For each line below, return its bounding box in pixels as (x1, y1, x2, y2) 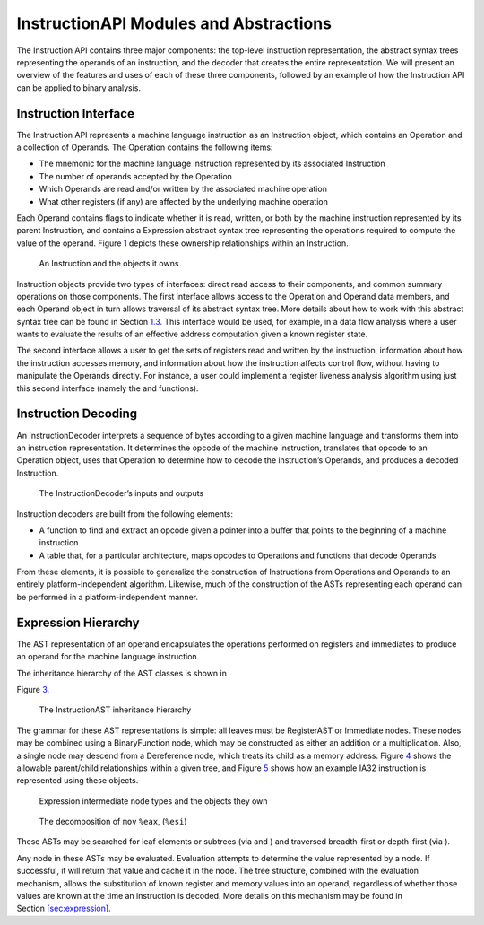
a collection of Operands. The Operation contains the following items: (16, 142, 273, 153)
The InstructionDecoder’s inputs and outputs (39, 488, 204, 499)
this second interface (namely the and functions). (16, 382, 199, 394)
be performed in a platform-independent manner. (16, 591, 199, 602)
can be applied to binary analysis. (16, 82, 142, 93)
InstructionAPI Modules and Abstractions (16, 13, 332, 33)
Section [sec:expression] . (16, 903, 111, 914)
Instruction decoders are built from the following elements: (16, 508, 233, 519)
